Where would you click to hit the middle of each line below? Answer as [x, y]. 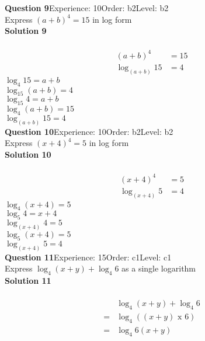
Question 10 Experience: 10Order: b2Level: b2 [89, 131]
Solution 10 [28, 154]
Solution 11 [28, 281]
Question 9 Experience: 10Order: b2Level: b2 [87, 8]
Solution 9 [26, 31]
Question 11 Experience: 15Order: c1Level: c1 [88, 257]
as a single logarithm [159, 268]
